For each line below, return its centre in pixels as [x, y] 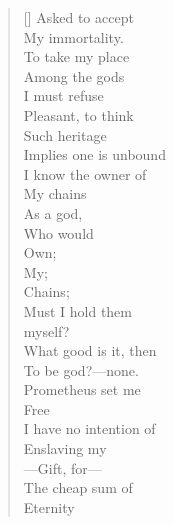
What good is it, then [90, 350]
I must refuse [63, 95]
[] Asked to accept [78, 17]
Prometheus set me [82, 389]
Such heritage [65, 134]
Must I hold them [77, 310]
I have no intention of [89, 428]
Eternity [49, 506]
